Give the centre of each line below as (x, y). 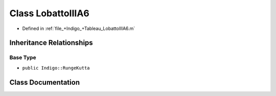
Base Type (23, 57)
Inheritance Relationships (51, 43)
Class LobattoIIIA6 (49, 13)
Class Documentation (45, 82)
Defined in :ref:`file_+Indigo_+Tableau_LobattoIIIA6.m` (79, 28)
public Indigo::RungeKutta (56, 68)
